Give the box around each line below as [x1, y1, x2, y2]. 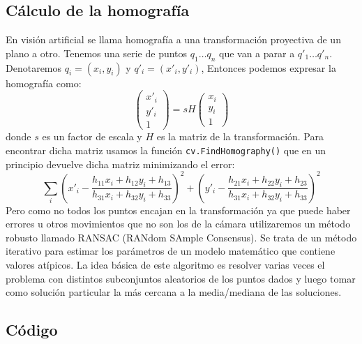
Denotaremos [6, 60, 62, 75]
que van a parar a [218, 45, 295, 60]
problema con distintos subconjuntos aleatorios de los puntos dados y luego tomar [6, 271, 356, 285]
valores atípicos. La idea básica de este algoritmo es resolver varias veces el [6, 257, 325, 271]
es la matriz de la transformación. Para [156, 129, 324, 144]
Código [6, 319, 58, 341]
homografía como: [6, 75, 82, 90]
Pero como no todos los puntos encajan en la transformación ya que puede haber [6, 202, 351, 217]
